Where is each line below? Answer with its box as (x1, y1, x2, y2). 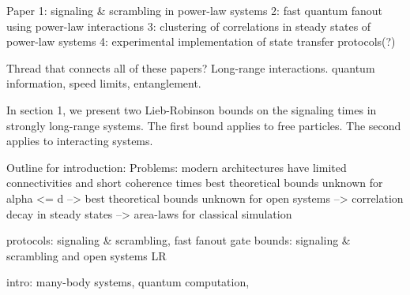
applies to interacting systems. (6, 133, 153, 149)
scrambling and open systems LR (6, 247, 167, 263)
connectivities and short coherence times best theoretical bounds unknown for (6, 174, 383, 191)
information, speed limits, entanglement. (6, 75, 201, 91)
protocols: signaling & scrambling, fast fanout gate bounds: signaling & (6, 232, 351, 248)
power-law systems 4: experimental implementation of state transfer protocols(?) (6, 33, 396, 50)
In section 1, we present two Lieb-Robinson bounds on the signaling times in (6, 101, 377, 118)
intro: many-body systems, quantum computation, (6, 274, 250, 290)
